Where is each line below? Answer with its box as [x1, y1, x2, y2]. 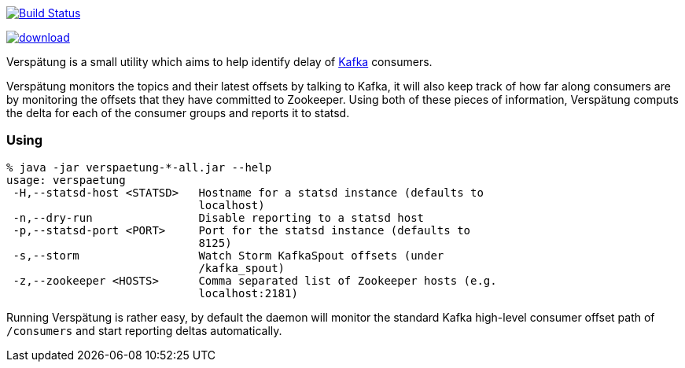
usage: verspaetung [6, 173, 126, 186]
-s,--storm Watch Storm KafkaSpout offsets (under [13, 248, 444, 262]
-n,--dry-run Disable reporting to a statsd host [13, 211, 425, 224]
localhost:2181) [198, 286, 298, 300]
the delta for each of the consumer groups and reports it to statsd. [6, 106, 350, 120]
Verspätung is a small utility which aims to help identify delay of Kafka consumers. [6, 55, 433, 68]
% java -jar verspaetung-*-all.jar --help [6, 160, 272, 174]
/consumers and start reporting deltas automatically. [6, 323, 282, 337]
